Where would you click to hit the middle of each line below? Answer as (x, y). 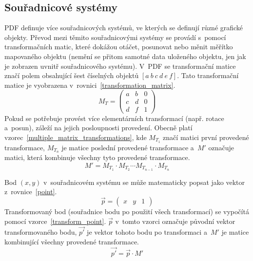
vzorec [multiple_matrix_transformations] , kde (76, 137)
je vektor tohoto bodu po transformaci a (147, 232)
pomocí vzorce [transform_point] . (55, 221)
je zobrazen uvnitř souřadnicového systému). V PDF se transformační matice (120, 66)
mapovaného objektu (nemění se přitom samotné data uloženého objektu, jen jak (125, 56)
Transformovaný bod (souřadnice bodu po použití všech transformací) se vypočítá (127, 211)
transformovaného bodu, (41, 232)
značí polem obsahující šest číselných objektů (72, 75)
